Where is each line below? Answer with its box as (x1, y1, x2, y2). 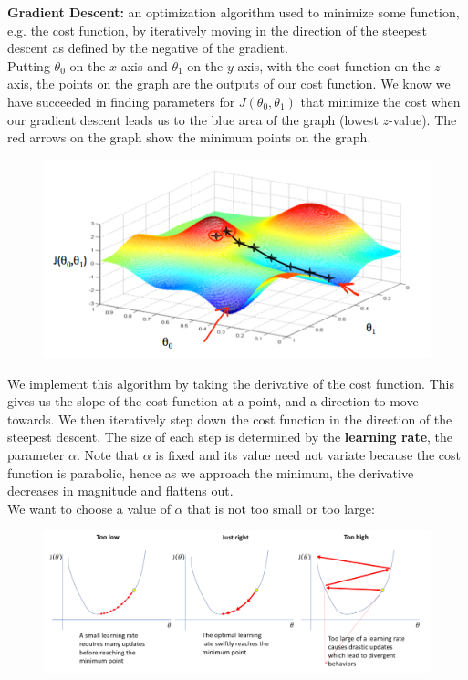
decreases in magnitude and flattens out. (7, 481, 234, 500)
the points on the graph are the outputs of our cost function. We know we (36, 74, 451, 93)
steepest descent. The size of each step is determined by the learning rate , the (7, 427, 453, 446)
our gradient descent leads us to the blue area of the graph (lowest (7, 110, 379, 129)
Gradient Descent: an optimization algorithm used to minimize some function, (7, 3, 460, 21)
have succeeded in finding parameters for (7, 91, 235, 110)
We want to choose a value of (7, 498, 171, 518)
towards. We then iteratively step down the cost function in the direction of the (7, 409, 452, 428)
